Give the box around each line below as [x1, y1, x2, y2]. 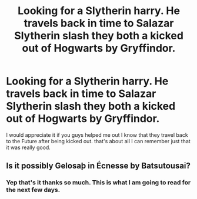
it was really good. [6, 144, 51, 151]
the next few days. [6, 186, 61, 194]
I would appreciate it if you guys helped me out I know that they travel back [6, 131, 188, 139]
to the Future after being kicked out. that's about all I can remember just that [6, 137, 191, 144]
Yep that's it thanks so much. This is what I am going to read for [6, 178, 191, 187]
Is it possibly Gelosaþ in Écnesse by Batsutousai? [6, 161, 191, 171]
